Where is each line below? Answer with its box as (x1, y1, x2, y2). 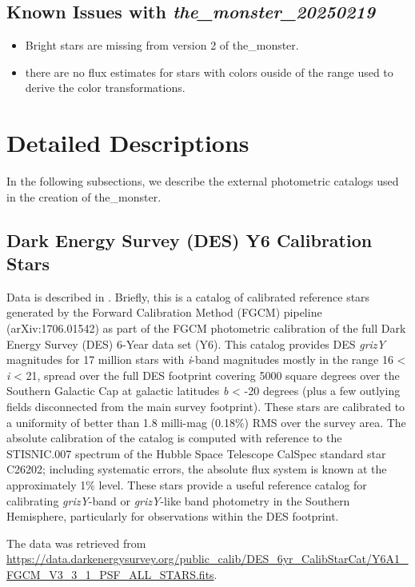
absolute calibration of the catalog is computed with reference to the (6, 429, 342, 446)
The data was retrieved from (6, 534, 146, 551)
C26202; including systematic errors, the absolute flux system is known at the (6, 461, 387, 477)
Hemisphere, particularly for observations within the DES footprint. (6, 508, 339, 525)
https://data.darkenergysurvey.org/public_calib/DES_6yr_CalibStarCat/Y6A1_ (6, 550, 409, 567)
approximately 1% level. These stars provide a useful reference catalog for (6, 477, 367, 493)
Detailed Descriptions (6, 126, 249, 159)
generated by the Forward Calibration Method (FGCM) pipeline (6, 304, 322, 321)
